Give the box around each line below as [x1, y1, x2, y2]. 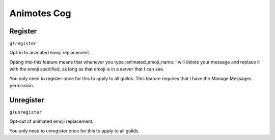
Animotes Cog [9, 8, 71, 19]
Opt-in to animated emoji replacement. [9, 50, 91, 56]
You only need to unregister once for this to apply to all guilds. [9, 127, 140, 134]
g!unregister [9, 109, 42, 115]
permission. [9, 83, 34, 89]
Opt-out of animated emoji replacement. [9, 118, 94, 124]
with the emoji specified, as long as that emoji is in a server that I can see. [9, 66, 164, 72]
